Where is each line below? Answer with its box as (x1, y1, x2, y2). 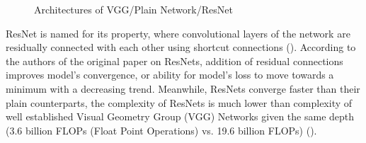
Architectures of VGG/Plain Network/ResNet (34, 2, 233, 16)
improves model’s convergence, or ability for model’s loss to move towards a (6, 67, 334, 82)
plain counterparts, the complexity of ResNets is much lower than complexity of (6, 95, 353, 110)
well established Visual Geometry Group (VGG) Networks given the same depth (6, 109, 355, 124)
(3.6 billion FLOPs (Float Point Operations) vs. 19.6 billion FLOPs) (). (6, 122, 317, 137)
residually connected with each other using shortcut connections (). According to (6, 40, 356, 55)
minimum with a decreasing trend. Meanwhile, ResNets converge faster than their (6, 81, 360, 96)
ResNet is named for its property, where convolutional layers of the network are (6, 25, 350, 40)
